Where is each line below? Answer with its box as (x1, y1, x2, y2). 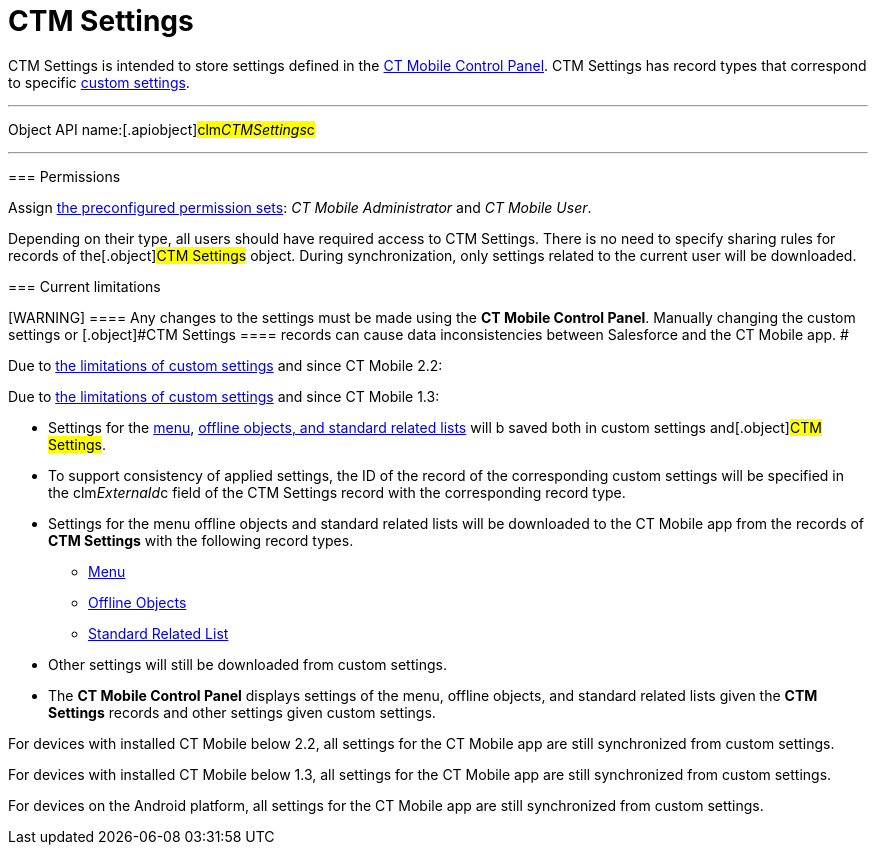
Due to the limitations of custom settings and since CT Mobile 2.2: (8, 356, 443, 374)
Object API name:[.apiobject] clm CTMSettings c (8, 120, 315, 138)
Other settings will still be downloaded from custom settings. (48, 655, 447, 673)
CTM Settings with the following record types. (48, 531, 354, 549)
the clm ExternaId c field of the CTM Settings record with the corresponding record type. (48, 483, 626, 501)
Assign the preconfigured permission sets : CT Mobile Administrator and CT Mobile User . (8, 198, 592, 216)
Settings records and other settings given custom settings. (48, 703, 436, 721)
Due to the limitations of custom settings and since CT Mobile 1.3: (8, 387, 440, 405)
